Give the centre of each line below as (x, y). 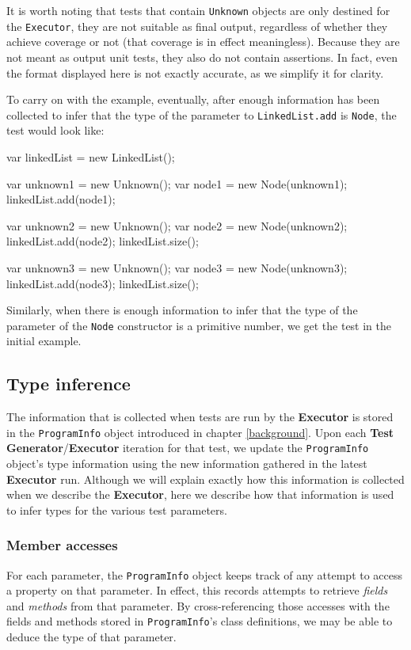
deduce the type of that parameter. (91, 637)
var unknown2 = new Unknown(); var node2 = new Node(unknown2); (177, 225)
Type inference (68, 384)
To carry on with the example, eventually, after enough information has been (193, 99)
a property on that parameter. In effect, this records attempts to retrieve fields (197, 590)
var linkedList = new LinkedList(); (91, 156)
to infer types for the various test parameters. (117, 509)
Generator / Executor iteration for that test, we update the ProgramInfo (188, 448)
